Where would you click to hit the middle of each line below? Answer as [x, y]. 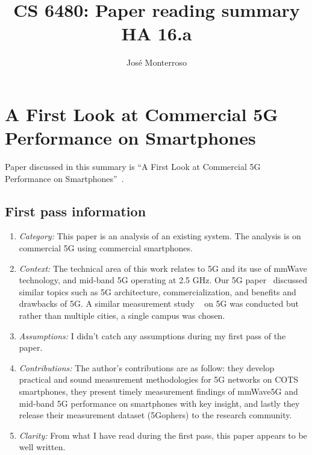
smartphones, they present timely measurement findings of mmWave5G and [158, 391]
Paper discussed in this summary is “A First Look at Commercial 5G [133, 167]
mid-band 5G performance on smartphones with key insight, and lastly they [159, 403]
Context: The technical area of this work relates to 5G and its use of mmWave [163, 268]
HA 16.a [157, 33]
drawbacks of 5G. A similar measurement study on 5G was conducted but [159, 303]
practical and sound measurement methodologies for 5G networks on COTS [159, 379]
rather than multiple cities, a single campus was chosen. [122, 315]
